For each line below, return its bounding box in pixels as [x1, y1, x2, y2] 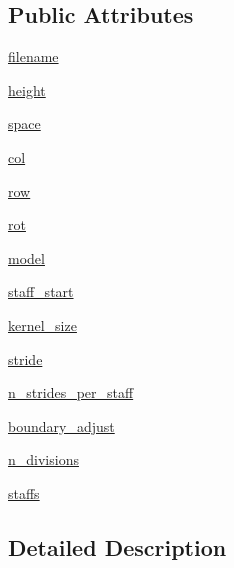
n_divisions [8, 449, 79, 470]
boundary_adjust [8, 415, 115, 436]
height [8, 79, 46, 100]
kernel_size [8, 314, 77, 335]
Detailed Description [8, 531, 227, 562]
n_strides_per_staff [8, 382, 134, 403]
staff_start [8, 281, 74, 302]
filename [8, 46, 59, 67]
